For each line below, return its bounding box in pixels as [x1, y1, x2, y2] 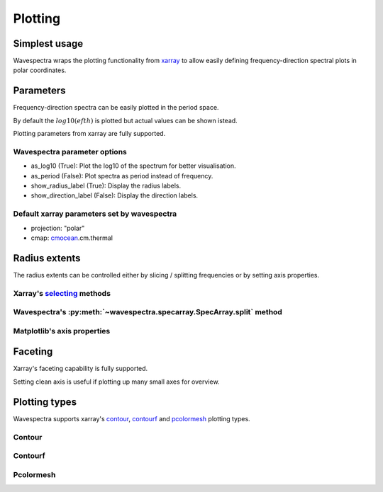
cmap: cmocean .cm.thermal [30, 234, 113, 242]
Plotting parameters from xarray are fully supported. [13, 130, 166, 138]
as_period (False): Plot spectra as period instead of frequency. [30, 171, 213, 180]
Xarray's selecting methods [13, 288, 111, 298]
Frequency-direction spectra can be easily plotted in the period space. [13, 103, 219, 112]
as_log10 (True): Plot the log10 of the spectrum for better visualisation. [30, 161, 237, 170]
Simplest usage [13, 38, 84, 50]
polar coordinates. [13, 66, 67, 74]
